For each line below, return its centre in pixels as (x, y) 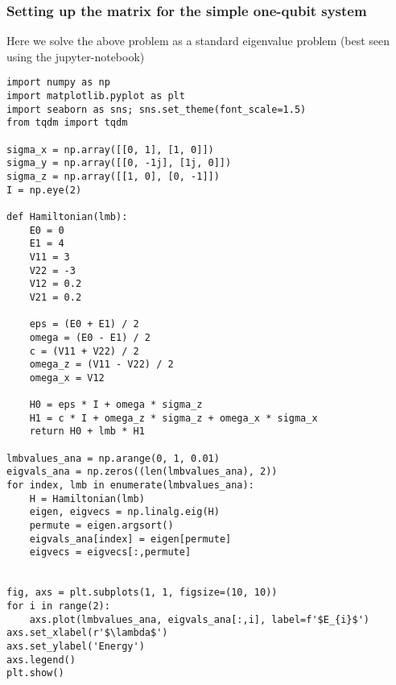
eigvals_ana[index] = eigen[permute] (130, 539)
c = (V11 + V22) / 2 (84, 351)
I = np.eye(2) (44, 190)
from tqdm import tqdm (67, 123)
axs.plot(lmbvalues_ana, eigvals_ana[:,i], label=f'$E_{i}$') (200, 619)
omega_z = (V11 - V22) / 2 (101, 365)
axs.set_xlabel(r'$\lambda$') (87, 633)
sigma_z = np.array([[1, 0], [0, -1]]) (113, 176)
